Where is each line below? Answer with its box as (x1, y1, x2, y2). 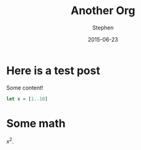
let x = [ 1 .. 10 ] (6, 96, 48, 102)
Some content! (6, 84, 44, 91)
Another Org (70, 4, 135, 18)
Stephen (92, 24, 114, 31)
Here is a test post (6, 64, 101, 77)
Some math (6, 116, 66, 130)
